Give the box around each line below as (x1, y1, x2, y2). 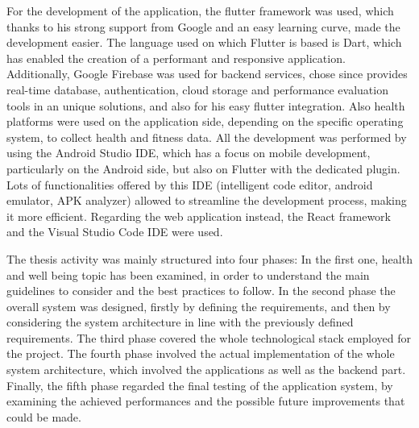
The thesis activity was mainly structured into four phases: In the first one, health (6, 250, 413, 267)
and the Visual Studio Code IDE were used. (6, 223, 223, 240)
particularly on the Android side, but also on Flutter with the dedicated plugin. (6, 160, 400, 177)
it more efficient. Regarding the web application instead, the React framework (6, 207, 391, 224)
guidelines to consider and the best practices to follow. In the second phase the (6, 282, 396, 299)
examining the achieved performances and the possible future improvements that (6, 393, 405, 409)
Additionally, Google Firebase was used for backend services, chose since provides (6, 65, 408, 82)
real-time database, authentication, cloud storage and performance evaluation (6, 81, 388, 98)
